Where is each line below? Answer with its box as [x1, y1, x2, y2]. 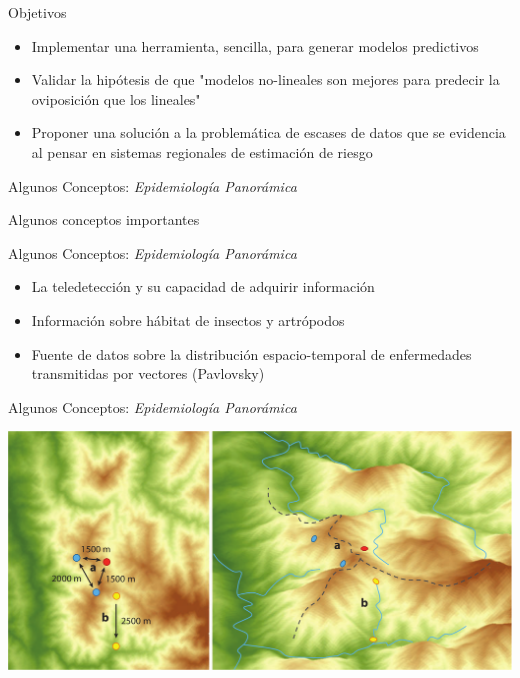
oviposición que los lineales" [31, 88, 201, 109]
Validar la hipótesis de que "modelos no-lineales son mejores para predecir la [31, 69, 500, 90]
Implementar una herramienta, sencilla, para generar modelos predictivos [31, 35, 479, 56]
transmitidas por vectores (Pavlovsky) [31, 363, 265, 384]
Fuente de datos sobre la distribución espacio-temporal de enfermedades [31, 343, 472, 364]
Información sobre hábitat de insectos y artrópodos [31, 309, 345, 330]
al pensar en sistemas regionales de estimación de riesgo [31, 141, 373, 162]
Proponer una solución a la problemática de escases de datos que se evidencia [31, 122, 506, 143]
